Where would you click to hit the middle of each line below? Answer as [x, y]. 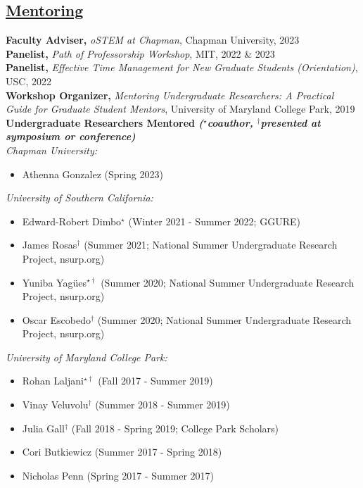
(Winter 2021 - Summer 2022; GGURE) [214, 221]
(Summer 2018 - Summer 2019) [163, 405]
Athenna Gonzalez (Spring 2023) [93, 174]
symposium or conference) [71, 136]
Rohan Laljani [53, 381]
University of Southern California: [79, 198]
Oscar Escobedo [57, 319]
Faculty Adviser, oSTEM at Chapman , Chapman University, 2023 [153, 40]
